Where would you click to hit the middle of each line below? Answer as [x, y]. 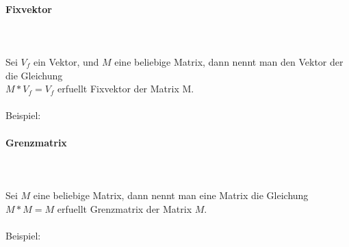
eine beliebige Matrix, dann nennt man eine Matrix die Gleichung [171, 195]
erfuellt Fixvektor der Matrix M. [126, 89]
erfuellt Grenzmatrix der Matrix [125, 208]
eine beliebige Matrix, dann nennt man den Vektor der [229, 61]
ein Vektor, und [66, 61]
